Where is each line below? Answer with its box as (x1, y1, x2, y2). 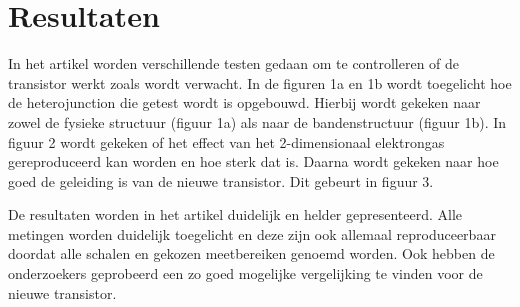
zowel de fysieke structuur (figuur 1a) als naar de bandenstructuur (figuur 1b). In (8, 111, 507, 132)
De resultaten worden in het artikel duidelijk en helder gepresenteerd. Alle (8, 204, 463, 225)
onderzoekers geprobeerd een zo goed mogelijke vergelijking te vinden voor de (8, 263, 483, 284)
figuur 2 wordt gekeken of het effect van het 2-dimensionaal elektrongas (8, 131, 445, 152)
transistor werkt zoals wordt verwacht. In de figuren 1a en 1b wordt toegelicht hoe (8, 72, 512, 93)
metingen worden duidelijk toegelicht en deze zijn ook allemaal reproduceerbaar (8, 223, 496, 244)
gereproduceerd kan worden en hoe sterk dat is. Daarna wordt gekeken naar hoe (8, 151, 499, 172)
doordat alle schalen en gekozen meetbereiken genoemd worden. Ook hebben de (8, 243, 495, 264)
